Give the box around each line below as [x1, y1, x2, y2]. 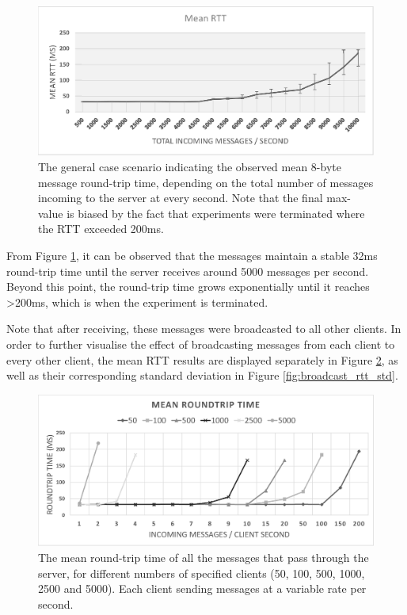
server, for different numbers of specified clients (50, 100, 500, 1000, [38, 564, 365, 581]
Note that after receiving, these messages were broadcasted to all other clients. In [6, 320, 401, 337]
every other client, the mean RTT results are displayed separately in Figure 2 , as [6, 351, 398, 368]
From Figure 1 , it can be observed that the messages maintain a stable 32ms [6, 246, 378, 263]
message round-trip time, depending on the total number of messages [38, 174, 374, 190]
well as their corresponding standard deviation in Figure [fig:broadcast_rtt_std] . [6, 367, 398, 384]
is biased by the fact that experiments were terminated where [67, 204, 365, 221]
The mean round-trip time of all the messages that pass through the [38, 549, 369, 565]
